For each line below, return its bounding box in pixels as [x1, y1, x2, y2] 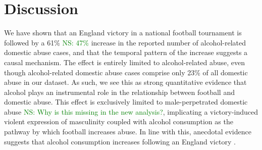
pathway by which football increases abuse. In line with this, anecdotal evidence [4, 126, 251, 137]
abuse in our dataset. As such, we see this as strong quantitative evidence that [4, 77, 247, 87]
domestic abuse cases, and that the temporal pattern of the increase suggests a [4, 47, 248, 58]
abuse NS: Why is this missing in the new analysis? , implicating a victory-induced [4, 106, 258, 117]
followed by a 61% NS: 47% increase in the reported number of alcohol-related [4, 37, 246, 47]
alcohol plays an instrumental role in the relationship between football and [4, 86, 235, 97]
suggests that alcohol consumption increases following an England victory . [4, 136, 236, 146]
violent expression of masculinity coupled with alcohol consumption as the [4, 116, 233, 127]
